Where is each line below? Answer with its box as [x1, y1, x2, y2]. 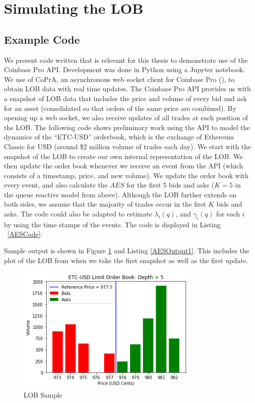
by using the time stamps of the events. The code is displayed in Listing [4, 219, 221, 229]
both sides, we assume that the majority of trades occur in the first [4, 199, 206, 209]
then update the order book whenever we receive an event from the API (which [4, 161, 243, 171]
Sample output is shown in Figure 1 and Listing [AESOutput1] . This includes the [4, 245, 250, 256]
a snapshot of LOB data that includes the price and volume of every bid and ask [4, 93, 247, 103]
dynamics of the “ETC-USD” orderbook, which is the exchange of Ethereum [4, 132, 234, 142]
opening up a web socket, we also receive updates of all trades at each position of [4, 112, 248, 123]
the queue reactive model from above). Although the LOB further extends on [4, 189, 237, 199]
